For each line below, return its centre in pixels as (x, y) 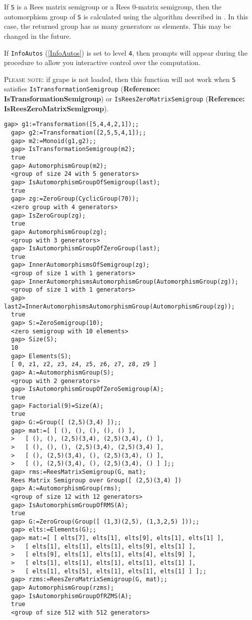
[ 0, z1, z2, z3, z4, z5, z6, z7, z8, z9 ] (84, 364)
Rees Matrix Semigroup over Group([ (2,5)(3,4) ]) (96, 480)
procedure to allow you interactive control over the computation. (102, 62)
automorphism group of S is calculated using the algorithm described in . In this (126, 16)
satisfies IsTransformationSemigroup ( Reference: (82, 89)
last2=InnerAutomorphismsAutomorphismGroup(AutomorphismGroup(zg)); (120, 306)
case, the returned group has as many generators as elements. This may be (118, 26)
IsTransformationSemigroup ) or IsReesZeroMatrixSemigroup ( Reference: (125, 99)
